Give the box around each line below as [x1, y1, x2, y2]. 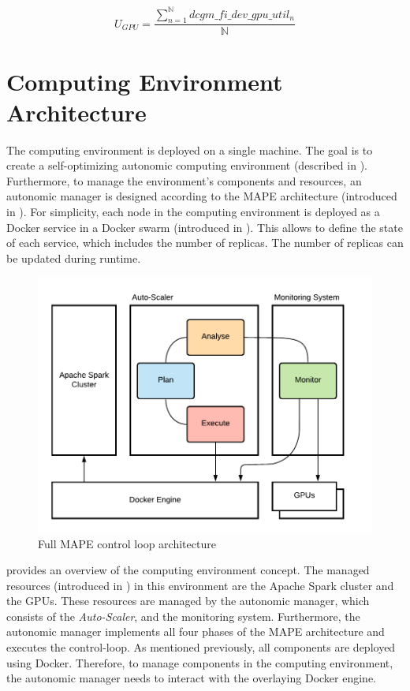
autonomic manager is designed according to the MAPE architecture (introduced [6, 188, 397, 204]
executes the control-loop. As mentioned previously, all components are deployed [6, 639, 396, 656]
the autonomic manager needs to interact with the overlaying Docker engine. [6, 670, 377, 686]
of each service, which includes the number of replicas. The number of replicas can [6, 234, 404, 251]
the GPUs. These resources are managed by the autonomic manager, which [6, 592, 370, 609]
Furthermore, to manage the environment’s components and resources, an [6, 172, 362, 189]
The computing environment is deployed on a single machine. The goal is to [6, 141, 373, 158]
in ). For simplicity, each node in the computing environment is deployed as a [6, 204, 380, 220]
